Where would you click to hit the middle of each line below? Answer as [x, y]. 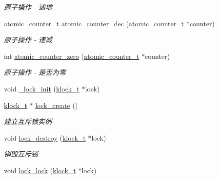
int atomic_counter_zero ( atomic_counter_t [72, 56]
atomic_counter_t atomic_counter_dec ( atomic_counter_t [94, 23]
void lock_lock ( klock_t [40, 170]
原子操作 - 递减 [28, 40]
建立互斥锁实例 [28, 121]
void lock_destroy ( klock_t [45, 137]
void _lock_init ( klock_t [42, 88]
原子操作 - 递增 [28, 7]
